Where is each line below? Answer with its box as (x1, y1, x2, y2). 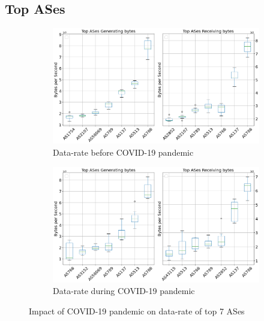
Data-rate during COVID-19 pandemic (53, 284, 195, 297)
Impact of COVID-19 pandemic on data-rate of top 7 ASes (29, 304, 245, 317)
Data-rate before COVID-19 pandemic (53, 146, 194, 158)
